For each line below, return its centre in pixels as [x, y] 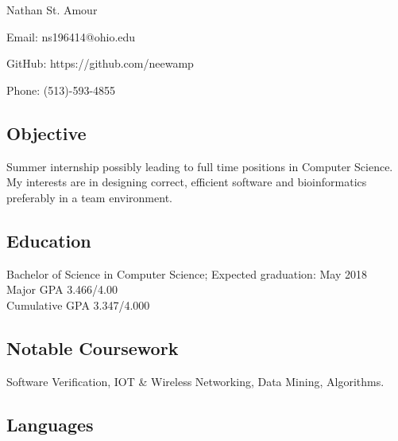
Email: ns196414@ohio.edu [71, 36]
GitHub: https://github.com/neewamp [100, 63]
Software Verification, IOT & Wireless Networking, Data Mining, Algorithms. [195, 381]
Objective [46, 133]
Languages [50, 424]
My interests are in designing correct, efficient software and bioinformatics [187, 182]
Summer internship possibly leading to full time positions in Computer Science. [200, 166]
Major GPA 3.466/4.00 [62, 289]
